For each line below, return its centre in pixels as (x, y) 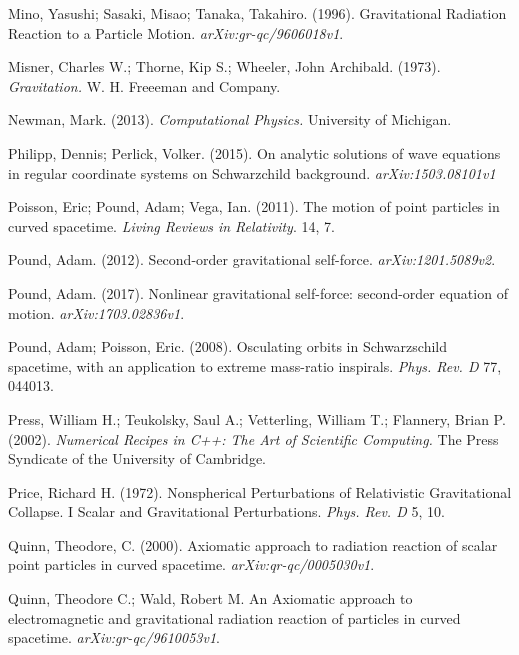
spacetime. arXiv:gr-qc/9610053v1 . (114, 637)
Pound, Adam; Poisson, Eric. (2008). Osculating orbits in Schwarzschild (228, 346)
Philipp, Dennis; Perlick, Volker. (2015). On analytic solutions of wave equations (254, 152)
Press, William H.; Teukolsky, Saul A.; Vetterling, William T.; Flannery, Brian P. (257, 418)
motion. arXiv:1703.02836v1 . (96, 312)
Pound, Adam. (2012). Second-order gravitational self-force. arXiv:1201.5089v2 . (252, 259)
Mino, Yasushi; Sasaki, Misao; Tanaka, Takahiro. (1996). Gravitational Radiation (257, 13)
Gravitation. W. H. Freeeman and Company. (144, 85)
